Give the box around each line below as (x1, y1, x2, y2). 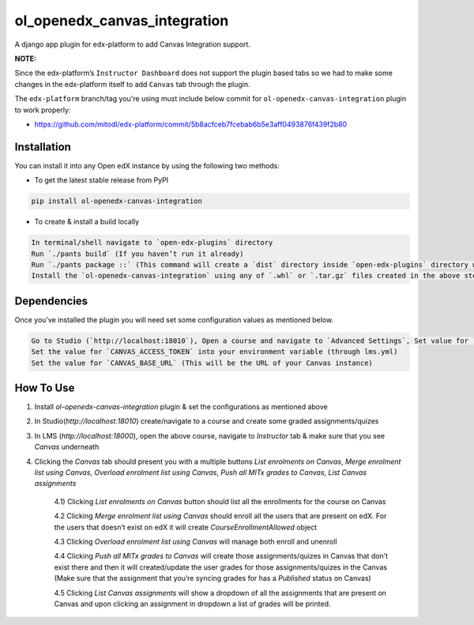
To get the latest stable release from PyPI (34, 175, 169, 185)
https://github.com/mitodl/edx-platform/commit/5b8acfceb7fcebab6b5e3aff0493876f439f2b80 (34, 119, 348, 129)
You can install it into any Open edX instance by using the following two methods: (14, 160, 280, 170)
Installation (14, 140, 71, 153)
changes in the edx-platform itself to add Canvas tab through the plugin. (14, 79, 250, 88)
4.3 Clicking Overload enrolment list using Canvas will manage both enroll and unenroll (54, 537, 337, 546)
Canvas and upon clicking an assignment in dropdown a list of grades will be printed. (54, 599, 331, 608)
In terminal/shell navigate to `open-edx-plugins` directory (31, 238, 273, 247)
